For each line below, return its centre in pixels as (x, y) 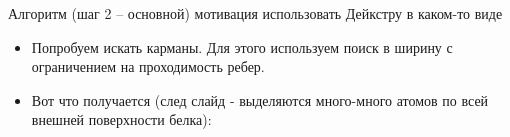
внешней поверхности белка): (121, 119)
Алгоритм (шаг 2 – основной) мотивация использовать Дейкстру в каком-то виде (255, 13)
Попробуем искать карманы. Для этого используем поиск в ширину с (242, 46)
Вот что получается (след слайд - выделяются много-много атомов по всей (260, 99)
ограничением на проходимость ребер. (148, 66)
